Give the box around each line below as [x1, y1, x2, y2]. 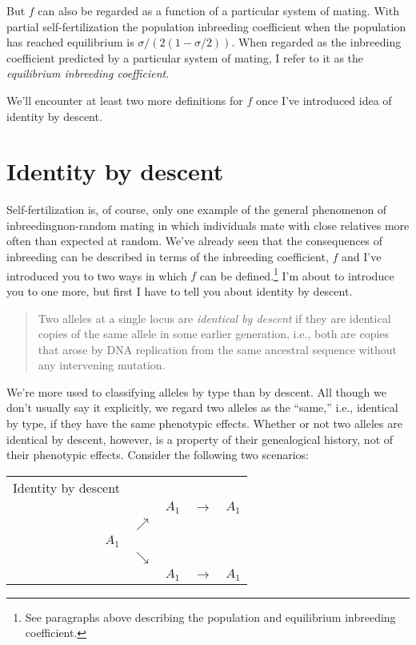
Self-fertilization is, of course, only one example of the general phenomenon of [6, 201, 387, 218]
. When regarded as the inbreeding [231, 34, 402, 50]
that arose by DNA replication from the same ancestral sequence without [38, 341, 398, 357]
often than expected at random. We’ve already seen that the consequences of [6, 232, 383, 249]
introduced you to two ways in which [6, 267, 187, 284]
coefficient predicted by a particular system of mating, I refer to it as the [6, 49, 364, 66]
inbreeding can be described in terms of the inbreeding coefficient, [6, 248, 329, 265]
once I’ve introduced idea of [256, 91, 392, 108]
